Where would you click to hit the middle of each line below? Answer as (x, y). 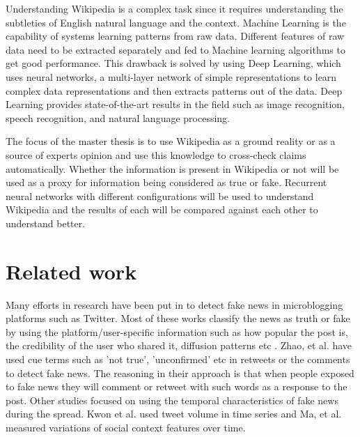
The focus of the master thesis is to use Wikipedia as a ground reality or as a (171, 141)
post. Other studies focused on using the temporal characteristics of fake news (172, 400)
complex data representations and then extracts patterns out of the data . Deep (174, 90)
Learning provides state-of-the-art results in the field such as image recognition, (175, 104)
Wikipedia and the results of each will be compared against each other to (162, 209)
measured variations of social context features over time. (126, 427)
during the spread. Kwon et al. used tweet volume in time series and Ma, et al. (174, 414)
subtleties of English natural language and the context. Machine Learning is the (176, 22)
